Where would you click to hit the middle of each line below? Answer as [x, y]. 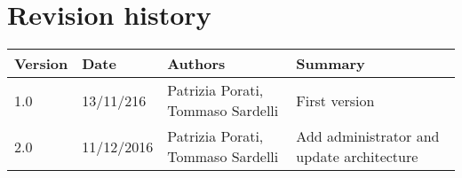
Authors [196, 64]
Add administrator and [368, 136]
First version [335, 100]
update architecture [357, 157]
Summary [331, 64]
